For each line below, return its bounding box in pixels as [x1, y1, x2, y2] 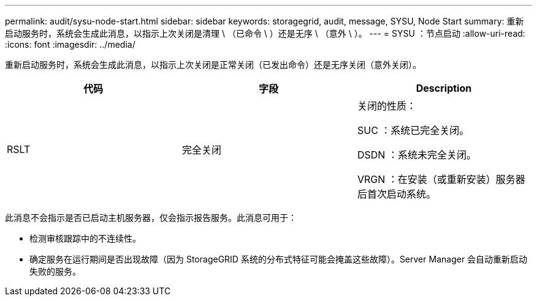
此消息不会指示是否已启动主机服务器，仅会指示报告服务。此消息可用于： [5, 212, 297, 223]
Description [416, 82, 472, 94]
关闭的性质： [357, 100, 416, 112]
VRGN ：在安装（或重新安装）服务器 [357, 173, 525, 185]
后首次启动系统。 [357, 188, 436, 200]
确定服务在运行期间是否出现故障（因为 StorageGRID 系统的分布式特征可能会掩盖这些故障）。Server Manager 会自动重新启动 [29, 254, 528, 264]
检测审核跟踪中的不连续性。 [29, 233, 141, 243]
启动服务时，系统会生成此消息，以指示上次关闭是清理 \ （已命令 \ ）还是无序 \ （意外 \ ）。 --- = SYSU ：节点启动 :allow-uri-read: [5, 28, 525, 39]
